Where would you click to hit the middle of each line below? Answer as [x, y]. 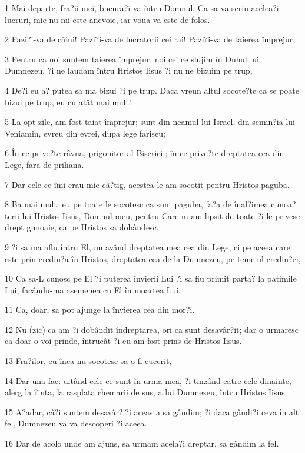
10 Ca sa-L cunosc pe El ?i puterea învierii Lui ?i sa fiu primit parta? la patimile [151, 278]
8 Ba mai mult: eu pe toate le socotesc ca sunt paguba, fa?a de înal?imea [137, 204]
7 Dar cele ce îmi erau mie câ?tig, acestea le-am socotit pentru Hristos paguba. [147, 184]
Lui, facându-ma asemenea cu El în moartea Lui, [93, 290]
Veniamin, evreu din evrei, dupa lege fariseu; [85, 133]
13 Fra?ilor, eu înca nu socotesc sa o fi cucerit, [88, 361]
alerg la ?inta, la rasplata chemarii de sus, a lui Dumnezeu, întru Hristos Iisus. [146, 392]
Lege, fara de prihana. [44, 164]
